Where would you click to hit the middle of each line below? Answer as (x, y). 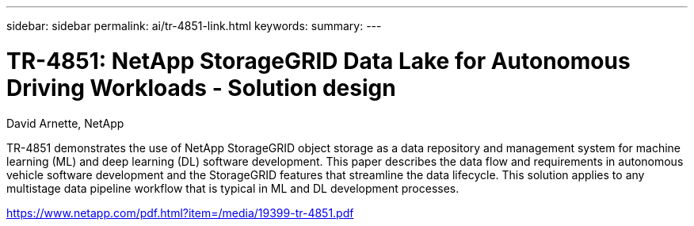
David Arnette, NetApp (65, 123)
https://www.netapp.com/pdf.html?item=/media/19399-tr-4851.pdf (180, 213)
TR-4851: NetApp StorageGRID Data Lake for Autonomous (318, 61)
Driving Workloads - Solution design (201, 88)
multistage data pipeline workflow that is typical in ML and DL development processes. (233, 188)
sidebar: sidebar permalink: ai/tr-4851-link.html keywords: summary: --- (194, 26)
